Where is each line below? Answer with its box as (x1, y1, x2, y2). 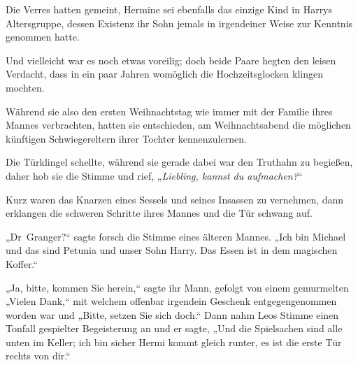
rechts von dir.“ (6, 348, 71, 363)
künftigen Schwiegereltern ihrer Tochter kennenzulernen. (6, 131, 247, 145)
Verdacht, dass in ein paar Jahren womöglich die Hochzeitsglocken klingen (6, 66, 323, 81)
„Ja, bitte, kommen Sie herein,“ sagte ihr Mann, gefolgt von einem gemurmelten (6, 280, 349, 294)
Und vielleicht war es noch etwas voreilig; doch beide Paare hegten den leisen (6, 52, 336, 67)
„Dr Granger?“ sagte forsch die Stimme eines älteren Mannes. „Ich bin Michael (6, 229, 346, 243)
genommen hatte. (6, 29, 80, 44)
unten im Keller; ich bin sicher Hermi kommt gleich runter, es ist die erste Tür (6, 334, 342, 349)
